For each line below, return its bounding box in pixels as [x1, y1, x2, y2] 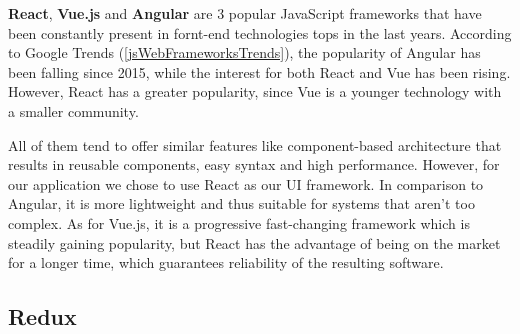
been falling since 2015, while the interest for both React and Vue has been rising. [8, 61, 511, 82]
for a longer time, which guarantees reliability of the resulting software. [8, 252, 444, 273]
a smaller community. [8, 100, 139, 121]
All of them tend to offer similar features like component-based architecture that [8, 134, 502, 155]
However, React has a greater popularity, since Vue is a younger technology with [8, 81, 502, 102]
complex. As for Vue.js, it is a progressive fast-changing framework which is [8, 212, 470, 233]
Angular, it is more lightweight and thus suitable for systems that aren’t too [8, 193, 475, 214]
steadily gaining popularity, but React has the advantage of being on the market [8, 232, 501, 253]
